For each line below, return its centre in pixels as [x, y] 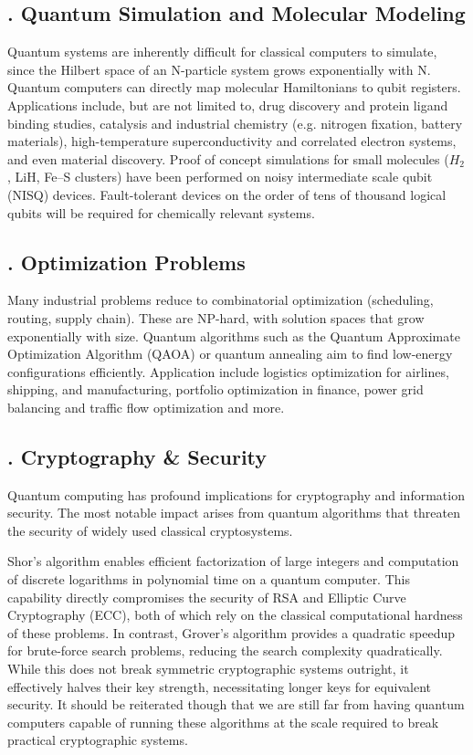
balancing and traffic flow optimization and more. [146, 407]
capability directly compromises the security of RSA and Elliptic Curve [207, 597]
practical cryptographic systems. [98, 740]
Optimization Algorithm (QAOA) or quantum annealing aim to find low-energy [230, 354]
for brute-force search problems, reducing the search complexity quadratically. [225, 650]
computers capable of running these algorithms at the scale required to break [223, 722]
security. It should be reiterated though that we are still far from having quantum [236, 704]
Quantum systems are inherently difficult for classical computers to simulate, [222, 52]
